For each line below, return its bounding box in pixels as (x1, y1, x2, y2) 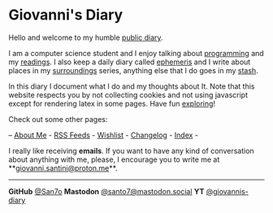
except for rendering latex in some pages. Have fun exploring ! (8, 98, 216, 108)
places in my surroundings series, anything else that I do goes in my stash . (8, 65, 258, 75)
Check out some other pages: (8, 114, 108, 124)
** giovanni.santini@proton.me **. (8, 163, 118, 172)
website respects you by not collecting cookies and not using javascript (8, 89, 249, 99)
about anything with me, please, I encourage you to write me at (8, 154, 220, 164)
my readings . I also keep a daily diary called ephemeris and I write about (8, 57, 251, 67)
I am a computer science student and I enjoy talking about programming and (8, 48, 264, 58)
